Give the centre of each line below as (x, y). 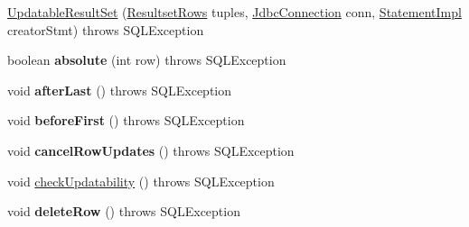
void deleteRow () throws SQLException (124, 211)
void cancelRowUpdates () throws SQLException (151, 150)
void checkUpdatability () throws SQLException (141, 181)
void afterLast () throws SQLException (120, 90)
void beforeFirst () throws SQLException (126, 120)
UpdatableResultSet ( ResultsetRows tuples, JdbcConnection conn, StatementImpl (234, 12)
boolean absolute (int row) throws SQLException (147, 60)
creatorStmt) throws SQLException (106, 29)
